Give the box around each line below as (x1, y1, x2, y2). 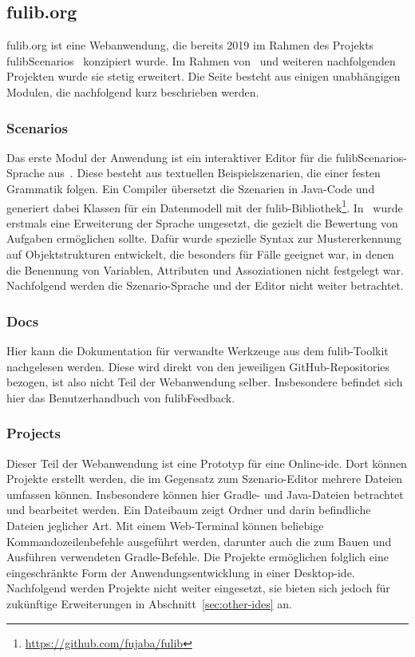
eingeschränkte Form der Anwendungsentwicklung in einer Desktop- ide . (6, 564, 355, 580)
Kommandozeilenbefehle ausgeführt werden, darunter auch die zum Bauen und (6, 532, 392, 549)
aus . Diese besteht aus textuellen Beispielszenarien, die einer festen (48, 164, 381, 181)
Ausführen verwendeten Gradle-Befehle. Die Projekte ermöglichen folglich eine (6, 548, 389, 565)
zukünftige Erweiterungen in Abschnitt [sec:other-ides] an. (6, 595, 292, 611)
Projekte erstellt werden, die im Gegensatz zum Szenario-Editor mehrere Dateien (6, 470, 403, 487)
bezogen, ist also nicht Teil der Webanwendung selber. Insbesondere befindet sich (6, 374, 403, 390)
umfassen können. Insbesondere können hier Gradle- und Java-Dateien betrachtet (6, 485, 404, 502)
